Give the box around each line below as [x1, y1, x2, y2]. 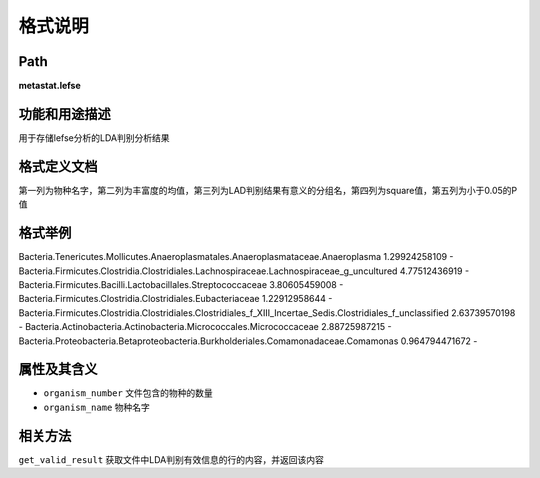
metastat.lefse [18, 80, 82, 92]
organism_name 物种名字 [43, 401, 150, 413]
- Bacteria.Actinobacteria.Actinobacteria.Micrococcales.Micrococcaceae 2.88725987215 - [18, 321, 392, 333]
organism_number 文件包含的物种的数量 [43, 387, 214, 399]
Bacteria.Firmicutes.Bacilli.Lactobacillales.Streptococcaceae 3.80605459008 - [18, 278, 344, 290]
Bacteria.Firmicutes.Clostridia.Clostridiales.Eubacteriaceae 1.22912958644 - [18, 293, 333, 305]
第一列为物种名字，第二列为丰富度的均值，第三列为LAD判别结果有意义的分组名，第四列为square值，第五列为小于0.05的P [18, 184, 518, 196]
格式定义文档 [18, 158, 98, 175]
